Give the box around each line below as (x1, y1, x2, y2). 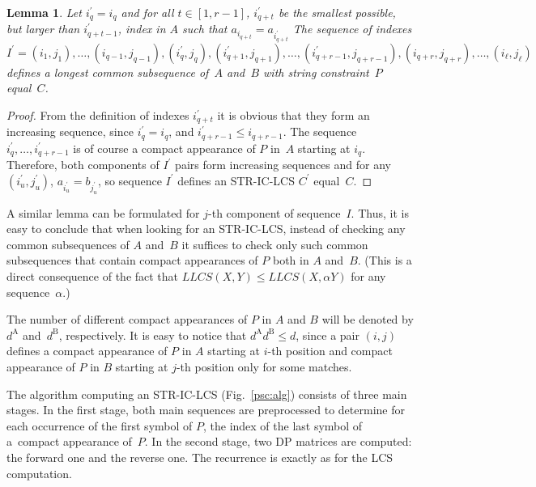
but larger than (6, 20, 80, 37)
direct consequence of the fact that (6, 268, 179, 285)
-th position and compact (267, 342, 393, 359)
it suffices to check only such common (181, 235, 368, 252)
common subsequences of (6, 235, 130, 252)
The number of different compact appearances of (6, 311, 248, 328)
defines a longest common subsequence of (6, 63, 209, 80)
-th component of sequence (208, 204, 341, 221)
